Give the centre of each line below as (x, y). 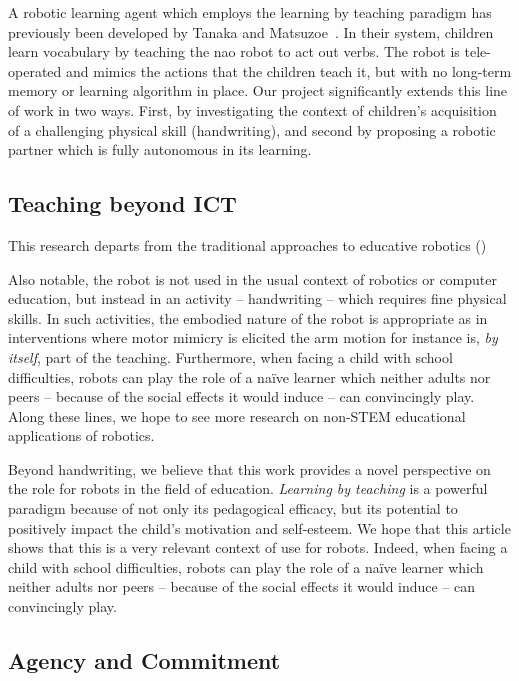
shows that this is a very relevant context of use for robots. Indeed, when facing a (258, 547)
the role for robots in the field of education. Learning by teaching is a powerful (248, 488)
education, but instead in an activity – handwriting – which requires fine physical (257, 298)
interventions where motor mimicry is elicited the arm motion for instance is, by (253, 337)
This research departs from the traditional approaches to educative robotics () (247, 244)
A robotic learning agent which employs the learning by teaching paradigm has (250, 12)
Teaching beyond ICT (122, 203)
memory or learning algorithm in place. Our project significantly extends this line (258, 90)
